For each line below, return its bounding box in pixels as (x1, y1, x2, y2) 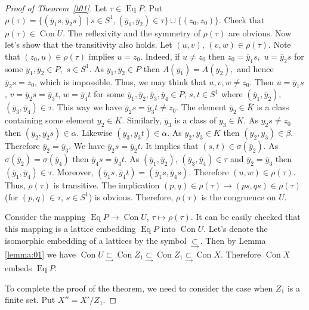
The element (181, 101, 227, 113)
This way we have (57, 101, 122, 113)
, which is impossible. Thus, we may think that (35, 75, 206, 88)
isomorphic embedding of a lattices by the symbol (5, 234, 187, 246)
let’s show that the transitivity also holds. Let (5, 38, 172, 51)
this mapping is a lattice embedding (5, 222, 136, 234)
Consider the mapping (5, 210, 86, 223)
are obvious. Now (228, 26, 292, 39)
